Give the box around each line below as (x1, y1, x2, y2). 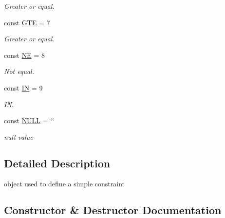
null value (4, 131, 33, 142)
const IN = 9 (4, 82, 43, 92)
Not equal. (4, 66, 34, 76)
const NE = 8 (4, 50, 45, 60)
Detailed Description (4, 155, 111, 170)
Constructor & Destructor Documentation (4, 202, 222, 217)
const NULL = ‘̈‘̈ (4, 115, 55, 126)
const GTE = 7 (4, 17, 50, 27)
